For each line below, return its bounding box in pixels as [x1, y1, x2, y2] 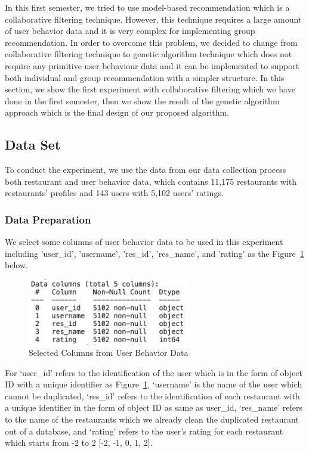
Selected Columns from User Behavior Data [29, 346, 189, 359]
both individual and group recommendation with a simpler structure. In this [5, 71, 285, 83]
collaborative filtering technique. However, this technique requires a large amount [5, 13, 302, 25]
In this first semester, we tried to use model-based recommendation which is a [5, 1, 290, 13]
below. [5, 259, 28, 271]
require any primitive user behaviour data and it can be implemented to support [5, 59, 299, 72]
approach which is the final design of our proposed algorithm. [5, 106, 230, 119]
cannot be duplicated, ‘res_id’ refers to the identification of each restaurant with [5, 389, 300, 402]
